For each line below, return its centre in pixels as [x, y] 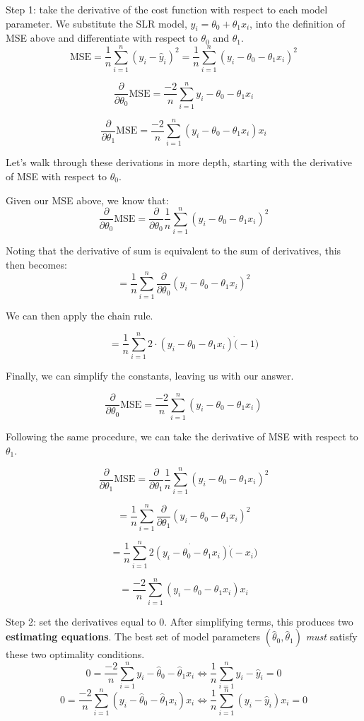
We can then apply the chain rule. [80, 315]
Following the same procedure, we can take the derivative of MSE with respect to [182, 436]
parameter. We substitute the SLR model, [96, 23]
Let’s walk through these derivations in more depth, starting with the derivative [179, 162]
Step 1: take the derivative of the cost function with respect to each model [167, 9]
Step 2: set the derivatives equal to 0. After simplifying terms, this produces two [180, 621]
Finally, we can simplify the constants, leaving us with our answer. [150, 376]
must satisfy [331, 637]
